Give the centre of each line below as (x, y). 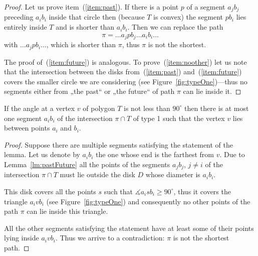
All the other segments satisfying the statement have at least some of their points (129, 228)
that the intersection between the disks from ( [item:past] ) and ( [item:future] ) (123, 72)
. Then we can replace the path (175, 27)
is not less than (147, 108)
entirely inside (26, 27)
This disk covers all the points (50, 191)
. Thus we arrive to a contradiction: (110, 238)
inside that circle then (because (97, 17)
